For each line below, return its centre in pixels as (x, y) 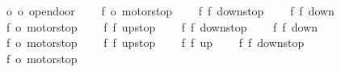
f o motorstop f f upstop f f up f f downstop (155, 42)
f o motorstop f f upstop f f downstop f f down (162, 26)
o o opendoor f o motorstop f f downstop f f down (170, 11)
